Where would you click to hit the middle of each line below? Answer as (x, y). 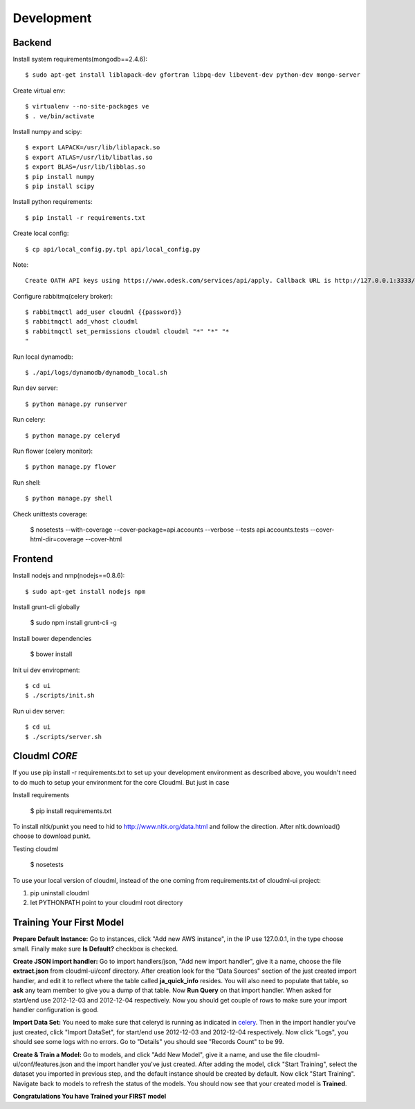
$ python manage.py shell (69, 498)
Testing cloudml (36, 849)
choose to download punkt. (52, 836)
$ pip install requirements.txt (71, 811)
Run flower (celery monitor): (53, 451)
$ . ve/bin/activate (60, 116)
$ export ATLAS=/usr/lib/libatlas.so (89, 157)
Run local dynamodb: (43, 357)
